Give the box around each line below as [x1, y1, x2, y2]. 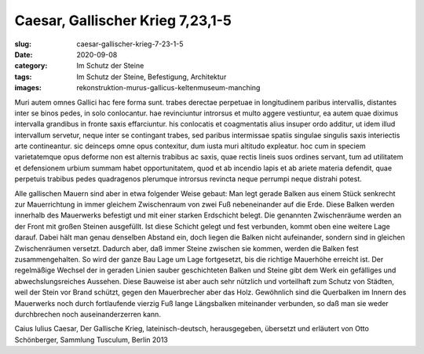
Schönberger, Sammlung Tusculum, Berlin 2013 [14, 334, 169, 345]
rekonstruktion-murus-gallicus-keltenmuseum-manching [76, 83, 261, 93]
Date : [14, 49, 33, 59]
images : [14, 83, 42, 93]
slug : [14, 39, 31, 49]
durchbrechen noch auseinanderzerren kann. [14, 309, 161, 319]
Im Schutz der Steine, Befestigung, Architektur [76, 71, 227, 82]
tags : [14, 71, 32, 82]
